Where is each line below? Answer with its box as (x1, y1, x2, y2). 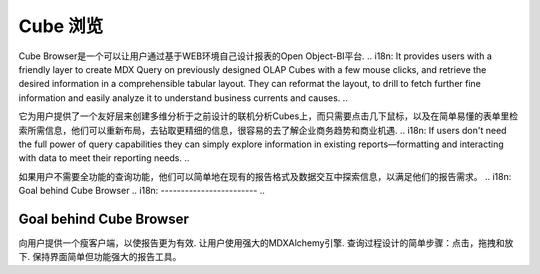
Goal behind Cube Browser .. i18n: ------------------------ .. (18, 185, 265, 197)
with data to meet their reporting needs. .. (18, 152, 190, 164)
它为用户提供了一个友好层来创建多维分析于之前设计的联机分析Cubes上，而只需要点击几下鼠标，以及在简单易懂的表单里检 (18, 110, 519, 122)
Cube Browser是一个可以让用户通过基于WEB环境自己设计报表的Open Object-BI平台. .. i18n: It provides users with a (18, 50, 492, 62)
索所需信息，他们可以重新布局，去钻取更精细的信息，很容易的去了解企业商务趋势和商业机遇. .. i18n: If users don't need (18, 124, 507, 136)
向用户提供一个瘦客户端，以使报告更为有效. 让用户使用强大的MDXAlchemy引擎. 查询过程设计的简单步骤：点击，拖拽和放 (18, 236, 514, 249)
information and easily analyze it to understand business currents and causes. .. (18, 91, 349, 104)
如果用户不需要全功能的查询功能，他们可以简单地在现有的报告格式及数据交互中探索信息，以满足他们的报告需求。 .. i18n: (18, 170, 512, 182)
